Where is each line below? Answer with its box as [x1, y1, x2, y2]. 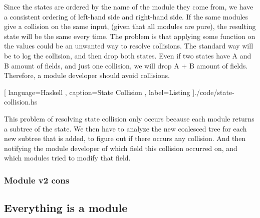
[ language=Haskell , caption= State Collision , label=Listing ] [4, 86, 195, 97]
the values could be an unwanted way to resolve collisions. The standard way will [4, 40, 253, 51]
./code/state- [194, 86, 234, 97]
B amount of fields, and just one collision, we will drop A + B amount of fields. [4, 60, 248, 70]
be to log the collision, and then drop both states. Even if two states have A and [4, 50, 251, 60]
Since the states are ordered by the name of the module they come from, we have [4, 1, 253, 11]
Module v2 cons [4, 173, 70, 186]
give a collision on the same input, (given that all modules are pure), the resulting [4, 21, 256, 31]
